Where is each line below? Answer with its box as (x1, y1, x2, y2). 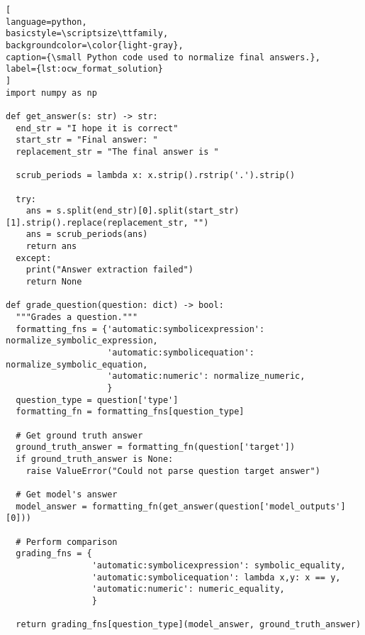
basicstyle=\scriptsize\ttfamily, (6, 28, 169, 39)
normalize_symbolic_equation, (6, 359, 148, 370)
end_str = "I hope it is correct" (16, 123, 179, 133)
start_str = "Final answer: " (16, 135, 158, 145)
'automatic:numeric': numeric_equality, (91, 584, 285, 595)
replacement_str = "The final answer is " (16, 146, 219, 157)
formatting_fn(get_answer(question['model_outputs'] (91, 501, 346, 512)
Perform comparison (26, 536, 118, 547)
